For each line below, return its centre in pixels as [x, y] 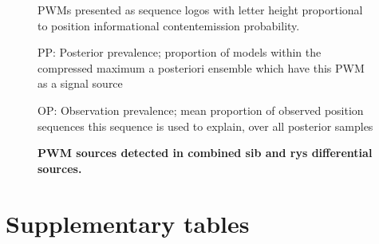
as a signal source [80, 83]
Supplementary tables [128, 223]
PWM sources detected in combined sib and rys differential [205, 153]
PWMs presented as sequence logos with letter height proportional [200, 10]
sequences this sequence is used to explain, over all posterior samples [205, 126]
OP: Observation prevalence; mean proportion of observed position [201, 110]
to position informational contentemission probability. [169, 25]
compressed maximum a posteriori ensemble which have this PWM [201, 67]
